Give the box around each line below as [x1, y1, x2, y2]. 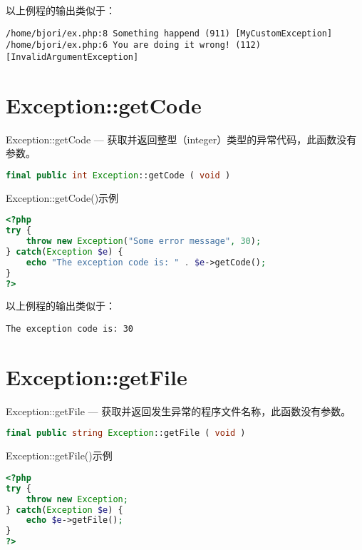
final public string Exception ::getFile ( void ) [6, 428, 246, 439]
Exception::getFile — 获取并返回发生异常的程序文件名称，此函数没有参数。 [6, 403, 351, 418]
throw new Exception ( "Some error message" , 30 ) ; [26, 236, 262, 247]
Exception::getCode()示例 [6, 190, 119, 205]
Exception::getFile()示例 [6, 448, 113, 463]
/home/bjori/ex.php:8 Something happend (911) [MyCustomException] [6, 28, 333, 39]
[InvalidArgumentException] [6, 51, 139, 62]
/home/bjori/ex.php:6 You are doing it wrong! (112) [6, 40, 261, 51]
